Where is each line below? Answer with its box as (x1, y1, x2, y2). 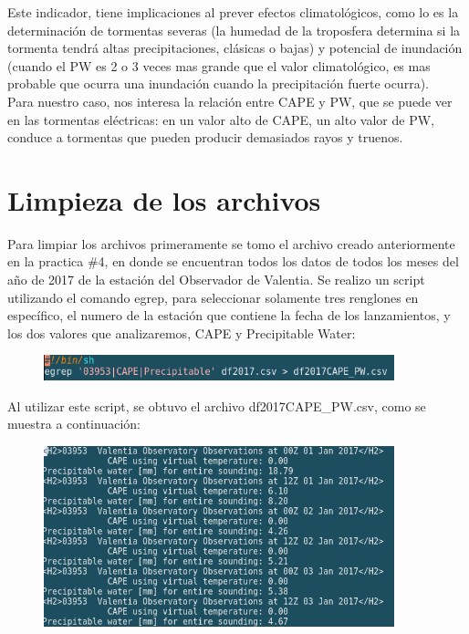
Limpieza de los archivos (7, 181, 321, 218)
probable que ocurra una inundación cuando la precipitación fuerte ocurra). (7, 74, 429, 93)
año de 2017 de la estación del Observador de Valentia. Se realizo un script (7, 270, 425, 289)
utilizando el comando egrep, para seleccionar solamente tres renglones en (7, 287, 419, 307)
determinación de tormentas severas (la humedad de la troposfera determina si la (7, 20, 461, 39)
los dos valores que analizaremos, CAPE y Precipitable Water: (7, 323, 356, 342)
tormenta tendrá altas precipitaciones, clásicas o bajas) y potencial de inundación (7, 38, 463, 57)
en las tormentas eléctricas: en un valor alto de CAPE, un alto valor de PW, (7, 109, 435, 129)
